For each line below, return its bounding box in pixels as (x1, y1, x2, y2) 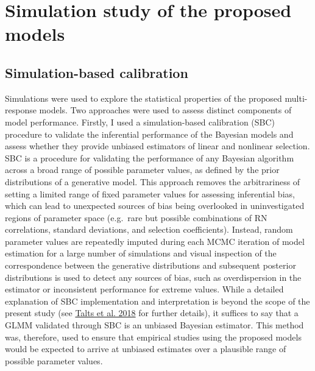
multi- (285, 91, 308, 104)
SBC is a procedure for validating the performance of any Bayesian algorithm (5, 151, 294, 164)
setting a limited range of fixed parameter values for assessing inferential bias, (5, 187, 295, 200)
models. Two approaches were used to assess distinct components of (39, 104, 292, 116)
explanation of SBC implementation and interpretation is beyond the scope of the (5, 294, 310, 307)
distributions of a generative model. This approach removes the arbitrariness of (5, 175, 300, 188)
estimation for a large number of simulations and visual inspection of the (5, 247, 277, 260)
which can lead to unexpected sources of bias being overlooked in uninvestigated (5, 199, 305, 212)
